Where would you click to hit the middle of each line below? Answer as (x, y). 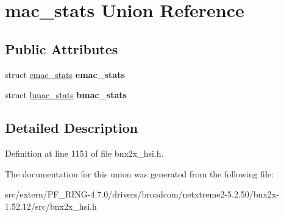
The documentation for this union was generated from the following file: (139, 173)
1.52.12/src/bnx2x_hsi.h (51, 206)
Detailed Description (72, 128)
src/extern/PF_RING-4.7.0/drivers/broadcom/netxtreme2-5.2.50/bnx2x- (142, 194)
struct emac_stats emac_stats (65, 74)
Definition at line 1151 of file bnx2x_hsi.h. (84, 153)
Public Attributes (62, 48)
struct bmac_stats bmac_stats (66, 95)
